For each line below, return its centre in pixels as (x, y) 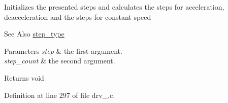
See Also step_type (34, 34)
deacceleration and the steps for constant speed (78, 16)
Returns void (24, 77)
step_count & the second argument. (60, 61)
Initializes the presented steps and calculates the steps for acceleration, (114, 7)
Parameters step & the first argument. (63, 50)
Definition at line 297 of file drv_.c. (60, 95)
